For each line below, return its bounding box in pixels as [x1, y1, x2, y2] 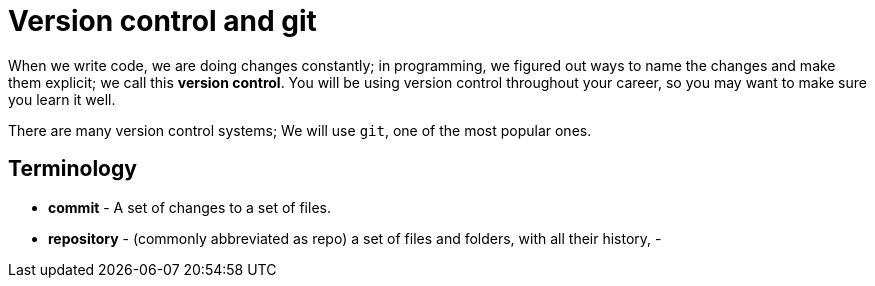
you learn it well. [8, 90, 116, 108]
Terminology [8, 156, 137, 182]
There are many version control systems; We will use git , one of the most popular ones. [8, 121, 592, 139]
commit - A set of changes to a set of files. [48, 198, 331, 216]
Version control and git [8, 4, 317, 38]
